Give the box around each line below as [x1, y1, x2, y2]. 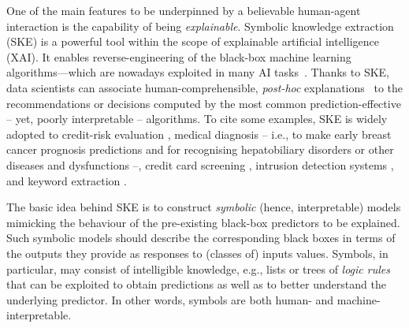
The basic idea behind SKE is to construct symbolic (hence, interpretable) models [6, 199, 401, 215]
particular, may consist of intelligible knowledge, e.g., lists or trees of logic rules [6, 260, 390, 277]
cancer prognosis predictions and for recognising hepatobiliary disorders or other [6, 141, 394, 158]
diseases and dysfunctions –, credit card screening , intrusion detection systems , [6, 156, 394, 173]
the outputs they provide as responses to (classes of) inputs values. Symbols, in [6, 244, 389, 261]
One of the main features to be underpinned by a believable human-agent [6, 2, 361, 18]
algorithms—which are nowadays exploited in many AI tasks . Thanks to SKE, [6, 64, 390, 80]
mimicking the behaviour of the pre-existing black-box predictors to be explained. [6, 214, 400, 230]
